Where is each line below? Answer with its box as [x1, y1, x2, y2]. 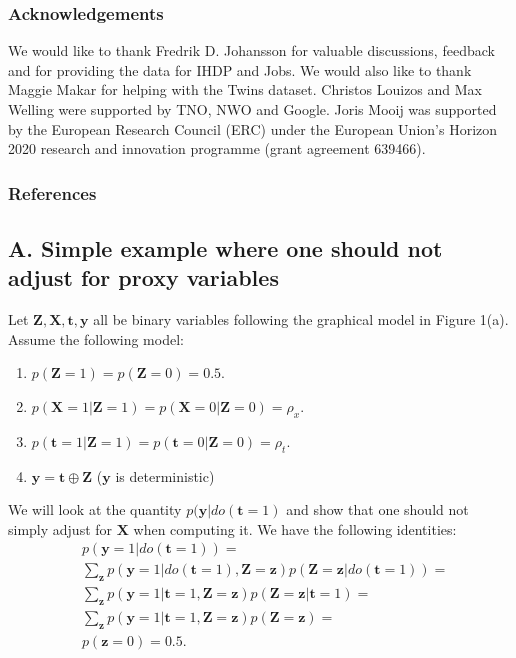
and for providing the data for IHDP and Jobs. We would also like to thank [8, 59, 472, 80]
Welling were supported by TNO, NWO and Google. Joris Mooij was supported [8, 99, 497, 119]
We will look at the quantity [8, 499, 182, 520]
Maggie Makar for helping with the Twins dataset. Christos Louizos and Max [8, 79, 482, 100]
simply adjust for [8, 518, 113, 539]
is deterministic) [115, 465, 215, 486]
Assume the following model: [8, 328, 184, 349]
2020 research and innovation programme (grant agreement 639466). [8, 138, 426, 159]
